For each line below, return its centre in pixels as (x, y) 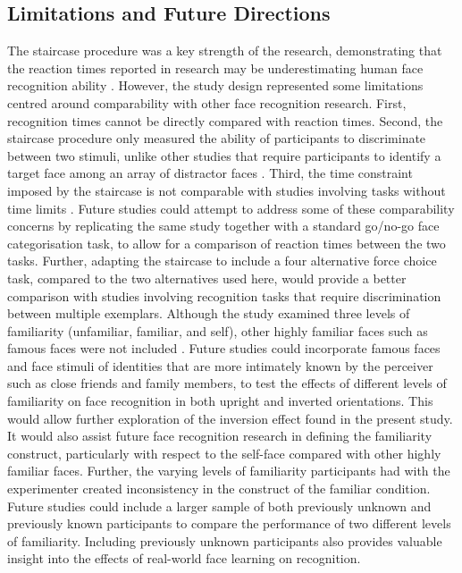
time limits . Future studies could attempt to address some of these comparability (231, 208)
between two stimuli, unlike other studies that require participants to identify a (224, 155)
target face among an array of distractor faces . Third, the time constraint (210, 173)
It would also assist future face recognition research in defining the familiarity (220, 436)
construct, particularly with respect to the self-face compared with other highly (224, 453)
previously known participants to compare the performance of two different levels (229, 523)
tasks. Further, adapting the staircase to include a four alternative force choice (222, 261)
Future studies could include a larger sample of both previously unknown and (219, 506)
